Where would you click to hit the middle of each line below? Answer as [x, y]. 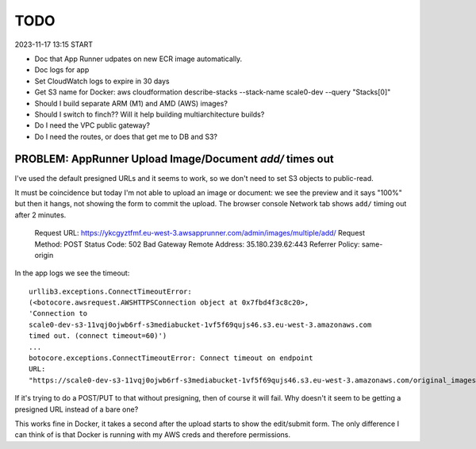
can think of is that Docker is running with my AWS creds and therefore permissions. [153, 435]
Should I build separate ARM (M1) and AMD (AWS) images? [131, 103]
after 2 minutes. [40, 215]
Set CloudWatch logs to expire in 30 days [102, 81]
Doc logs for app [62, 70]
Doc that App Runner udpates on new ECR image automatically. [138, 59]
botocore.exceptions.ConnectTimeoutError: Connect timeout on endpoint [171, 358]
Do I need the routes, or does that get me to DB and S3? [126, 136]
